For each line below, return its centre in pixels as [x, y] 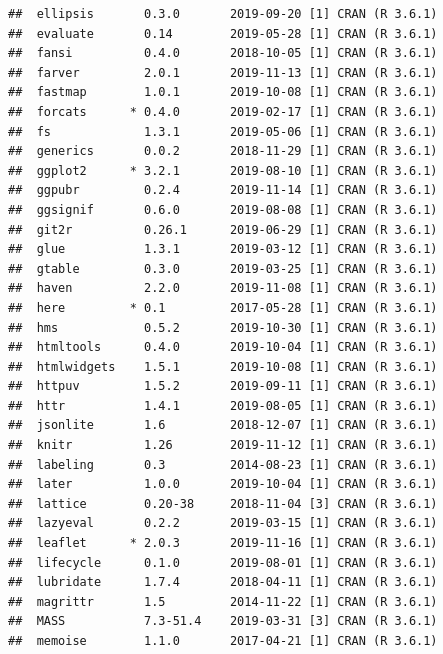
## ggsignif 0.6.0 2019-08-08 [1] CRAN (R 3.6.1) [223, 209]
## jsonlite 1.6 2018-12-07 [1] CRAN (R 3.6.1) [223, 425]
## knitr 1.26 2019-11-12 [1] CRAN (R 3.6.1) [223, 445]
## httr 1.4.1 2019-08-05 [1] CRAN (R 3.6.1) [223, 405]
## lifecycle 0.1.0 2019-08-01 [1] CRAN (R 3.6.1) [223, 562]
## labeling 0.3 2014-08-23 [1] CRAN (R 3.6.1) [223, 464]
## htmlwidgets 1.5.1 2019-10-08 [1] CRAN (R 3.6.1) [223, 366]
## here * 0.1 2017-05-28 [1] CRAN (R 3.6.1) [223, 307]
